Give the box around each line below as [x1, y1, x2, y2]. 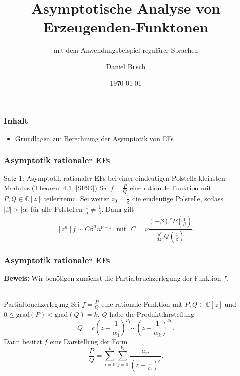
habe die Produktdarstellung [109, 309, 195, 319]
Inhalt [4, 114, 28, 126]
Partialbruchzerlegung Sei [4, 298, 80, 309]
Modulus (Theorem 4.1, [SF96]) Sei [4, 182, 108, 192]
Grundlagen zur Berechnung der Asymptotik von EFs [15, 133, 174, 143]
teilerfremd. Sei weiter [44, 193, 109, 203]
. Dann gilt [101, 204, 134, 214]
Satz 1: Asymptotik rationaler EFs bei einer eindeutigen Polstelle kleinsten [4, 173, 225, 183]
